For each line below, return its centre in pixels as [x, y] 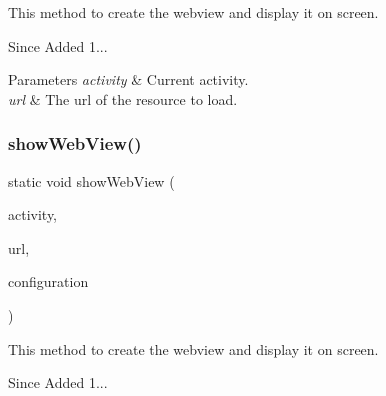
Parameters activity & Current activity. [128, 79]
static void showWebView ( [91, 180]
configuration [48, 281]
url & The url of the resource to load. [123, 98]
